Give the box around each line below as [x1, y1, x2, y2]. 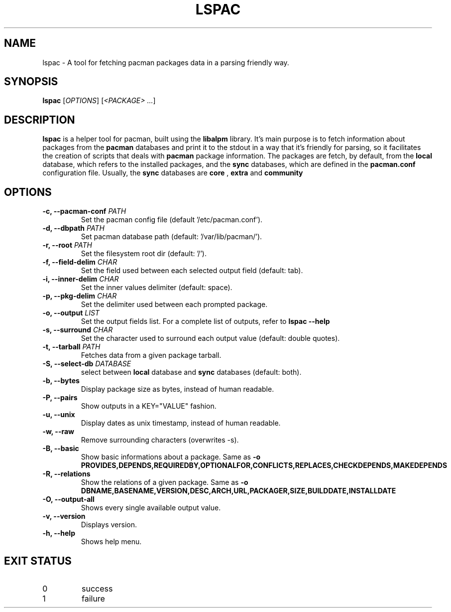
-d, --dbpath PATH [42, 224, 105, 233]
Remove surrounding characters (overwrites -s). [81, 436, 239, 445]
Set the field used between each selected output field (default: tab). [81, 266, 303, 275]
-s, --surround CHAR [42, 325, 113, 334]
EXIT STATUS [4, 554, 72, 567]
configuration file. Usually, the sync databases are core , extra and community [42, 168, 303, 177]
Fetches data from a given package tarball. [81, 351, 222, 360]
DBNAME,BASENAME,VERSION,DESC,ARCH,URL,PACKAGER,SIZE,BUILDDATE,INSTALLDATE [81, 486, 396, 495]
